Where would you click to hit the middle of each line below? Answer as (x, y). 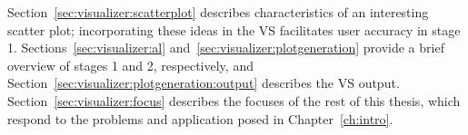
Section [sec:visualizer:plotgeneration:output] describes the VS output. (204, 83)
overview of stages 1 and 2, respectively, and (130, 65)
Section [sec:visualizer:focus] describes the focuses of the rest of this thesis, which (234, 100)
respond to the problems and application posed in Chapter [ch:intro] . (200, 118)
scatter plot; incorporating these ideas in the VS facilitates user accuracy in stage (234, 29)
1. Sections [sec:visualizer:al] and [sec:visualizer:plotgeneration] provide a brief (226, 48)
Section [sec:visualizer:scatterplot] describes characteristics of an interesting (218, 12)
